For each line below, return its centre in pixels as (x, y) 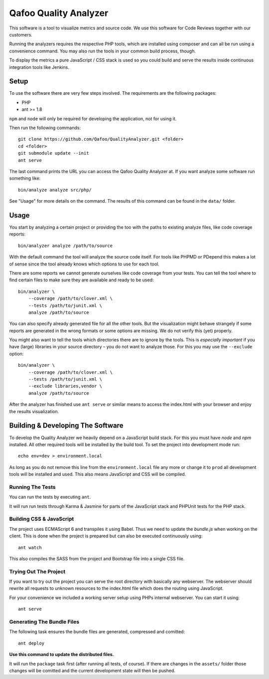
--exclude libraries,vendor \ (65, 386)
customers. (21, 34)
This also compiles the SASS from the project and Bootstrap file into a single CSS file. (97, 558)
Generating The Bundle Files (44, 622)
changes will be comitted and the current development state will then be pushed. (92, 671)
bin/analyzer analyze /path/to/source (66, 245)
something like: (25, 178)
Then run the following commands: (45, 128)
